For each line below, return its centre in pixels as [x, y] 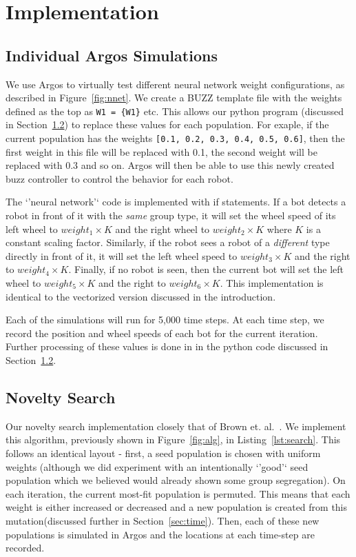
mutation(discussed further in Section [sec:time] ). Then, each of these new [163, 520]
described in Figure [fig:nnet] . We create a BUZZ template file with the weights [174, 98]
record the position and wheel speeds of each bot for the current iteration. [162, 333]
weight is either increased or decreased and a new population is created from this [177, 507]
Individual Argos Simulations [112, 55]
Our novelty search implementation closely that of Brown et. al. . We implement [176, 426]
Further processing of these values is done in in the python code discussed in [167, 346]
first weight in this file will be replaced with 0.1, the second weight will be [161, 151]
